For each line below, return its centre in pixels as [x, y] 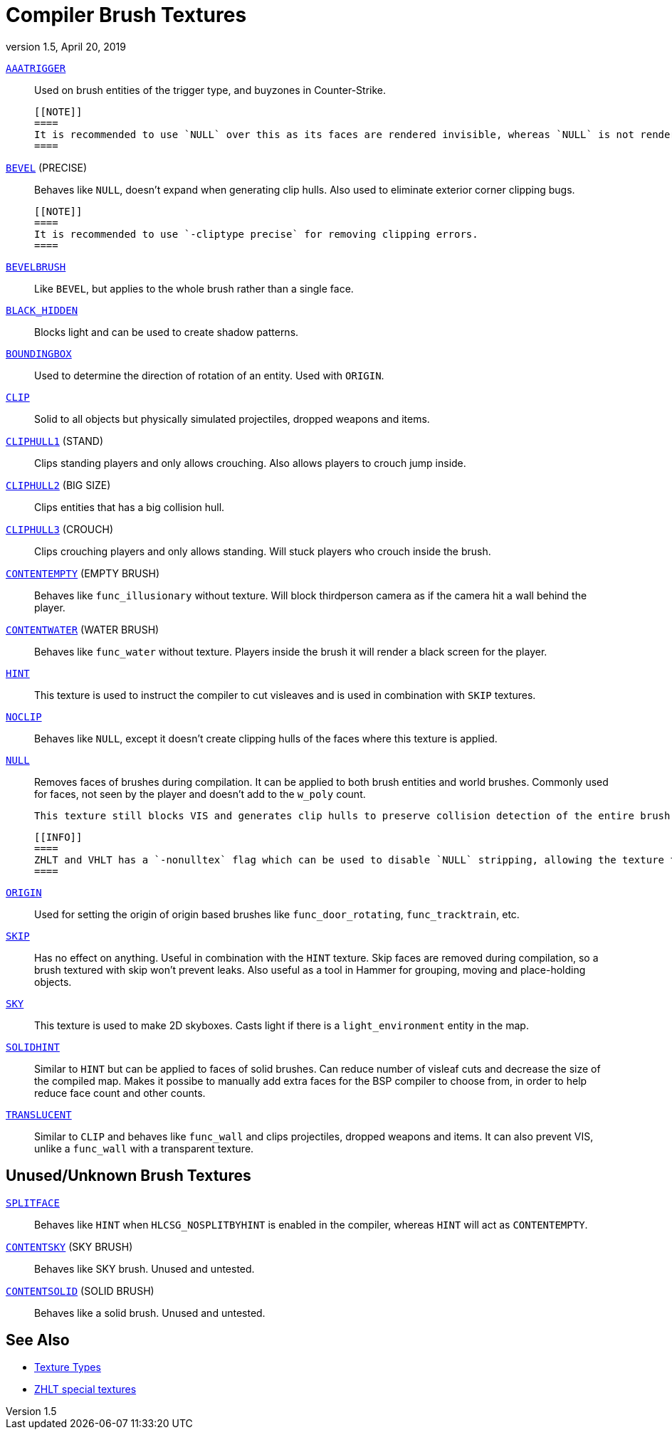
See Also [38, 1340]
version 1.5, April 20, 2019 [66, 46]
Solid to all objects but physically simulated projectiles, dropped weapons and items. [232, 419]
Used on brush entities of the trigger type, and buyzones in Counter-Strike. [210, 90]
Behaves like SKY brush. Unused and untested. [145, 1268]
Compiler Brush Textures [126, 15]
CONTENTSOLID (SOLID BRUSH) [80, 1291]
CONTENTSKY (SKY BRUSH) [69, 1246]
